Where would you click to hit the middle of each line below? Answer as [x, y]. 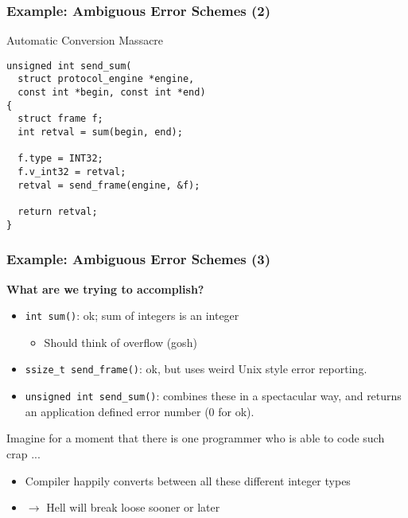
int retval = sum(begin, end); [100, 132]
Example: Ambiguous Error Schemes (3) [139, 259]
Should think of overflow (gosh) [120, 342]
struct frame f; [60, 119]
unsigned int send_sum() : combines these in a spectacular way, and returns [213, 396]
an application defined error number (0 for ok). [140, 411]
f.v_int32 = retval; [72, 172]
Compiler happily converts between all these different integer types [188, 480]
